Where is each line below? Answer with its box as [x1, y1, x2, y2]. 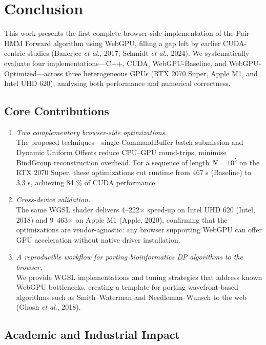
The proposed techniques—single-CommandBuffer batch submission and [16, 137, 243, 147]
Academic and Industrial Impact [4, 327, 180, 342]
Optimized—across [4, 68, 63, 78]
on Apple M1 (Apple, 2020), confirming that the [75, 214, 228, 225]
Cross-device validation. [16, 194, 91, 205]
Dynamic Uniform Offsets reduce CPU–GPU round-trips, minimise [16, 147, 227, 158]
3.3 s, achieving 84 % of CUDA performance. [16, 177, 157, 187]
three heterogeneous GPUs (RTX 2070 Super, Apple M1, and [65, 68, 258, 78]
